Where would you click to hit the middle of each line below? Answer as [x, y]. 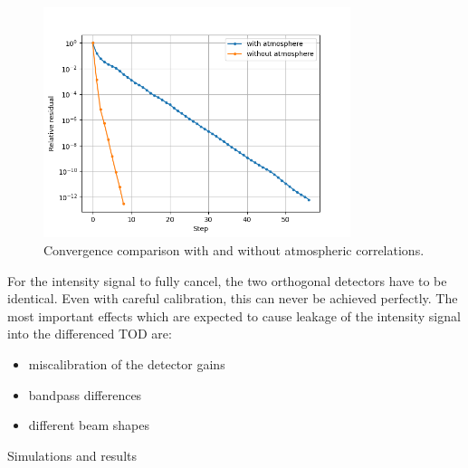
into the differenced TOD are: [90, 334]
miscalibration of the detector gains [127, 363]
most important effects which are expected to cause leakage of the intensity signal [234, 315]
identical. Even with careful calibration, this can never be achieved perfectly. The [233, 298]
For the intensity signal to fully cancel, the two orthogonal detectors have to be [227, 280]
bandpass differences [85, 394]
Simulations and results [72, 455]
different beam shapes [89, 425]
